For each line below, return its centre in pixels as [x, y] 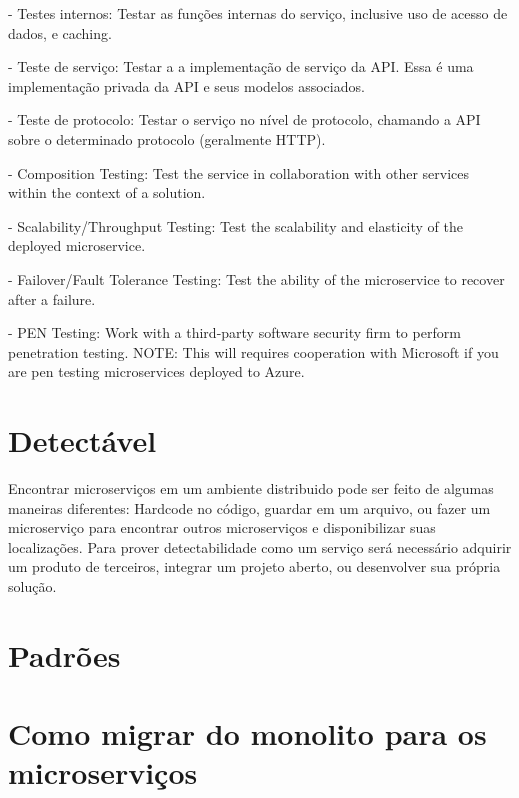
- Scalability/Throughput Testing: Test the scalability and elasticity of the [235, 225]
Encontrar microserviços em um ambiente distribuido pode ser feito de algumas [251, 488]
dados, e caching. [60, 32]
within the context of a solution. [107, 192]
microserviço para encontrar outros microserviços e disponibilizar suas [222, 527]
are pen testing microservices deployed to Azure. [156, 371]
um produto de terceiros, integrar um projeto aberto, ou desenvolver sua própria [254, 566]
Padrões [64, 654]
